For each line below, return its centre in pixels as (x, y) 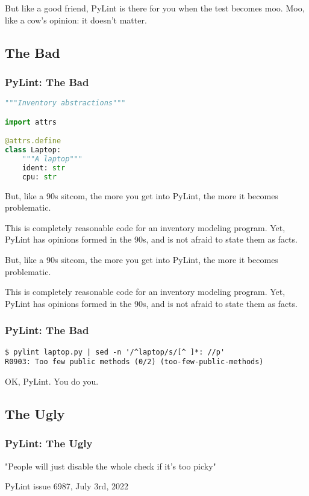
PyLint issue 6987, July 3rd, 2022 (67, 486)
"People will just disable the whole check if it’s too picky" (111, 466)
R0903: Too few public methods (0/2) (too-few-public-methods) (134, 362)
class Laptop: (33, 150)
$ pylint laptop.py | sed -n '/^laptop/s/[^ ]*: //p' (115, 352)
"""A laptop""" (52, 159)
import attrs (31, 122)
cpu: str (39, 177)
